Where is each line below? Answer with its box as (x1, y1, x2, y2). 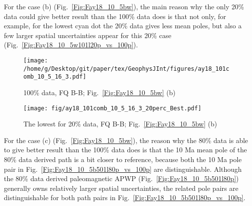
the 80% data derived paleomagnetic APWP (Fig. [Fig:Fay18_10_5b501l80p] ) (4, 173, 239, 184)
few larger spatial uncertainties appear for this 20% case (4, 30, 172, 40)
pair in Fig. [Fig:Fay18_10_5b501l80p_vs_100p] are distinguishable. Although (4, 164, 242, 174)
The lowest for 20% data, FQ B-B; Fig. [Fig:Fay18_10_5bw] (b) (23, 119, 217, 129)
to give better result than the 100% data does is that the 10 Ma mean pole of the (4, 144, 247, 155)
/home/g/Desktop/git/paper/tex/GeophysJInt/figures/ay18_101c (23, 65, 230, 72)
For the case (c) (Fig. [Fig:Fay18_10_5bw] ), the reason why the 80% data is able (4, 135, 248, 145)
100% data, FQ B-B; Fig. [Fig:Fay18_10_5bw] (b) (23, 87, 175, 97)
